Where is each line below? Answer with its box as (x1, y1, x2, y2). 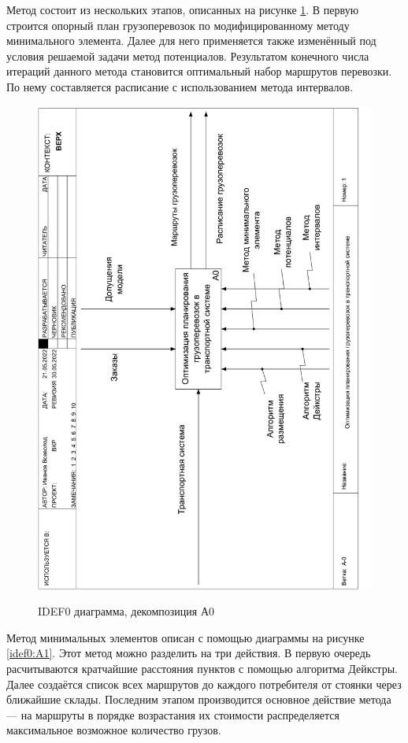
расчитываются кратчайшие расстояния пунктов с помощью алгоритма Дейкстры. (6, 660, 398, 677)
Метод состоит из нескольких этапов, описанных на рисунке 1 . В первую (6, 2, 359, 17)
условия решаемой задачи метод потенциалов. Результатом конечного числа (6, 47, 369, 64)
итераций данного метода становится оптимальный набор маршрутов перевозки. (6, 63, 392, 79)
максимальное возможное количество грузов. (6, 722, 221, 738)
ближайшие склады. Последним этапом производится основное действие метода (6, 691, 391, 708)
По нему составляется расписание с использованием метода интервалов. (6, 78, 354, 94)
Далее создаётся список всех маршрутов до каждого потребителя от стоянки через (6, 675, 402, 692)
